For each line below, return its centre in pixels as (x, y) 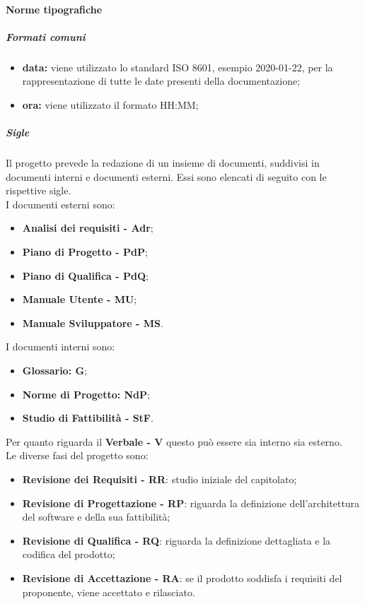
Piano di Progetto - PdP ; (85, 252)
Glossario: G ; (55, 371)
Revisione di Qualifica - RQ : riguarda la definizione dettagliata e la (176, 540)
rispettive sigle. (39, 190)
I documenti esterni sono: (60, 204)
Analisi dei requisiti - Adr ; (88, 228)
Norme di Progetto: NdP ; (86, 394)
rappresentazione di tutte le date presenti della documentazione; (161, 81)
